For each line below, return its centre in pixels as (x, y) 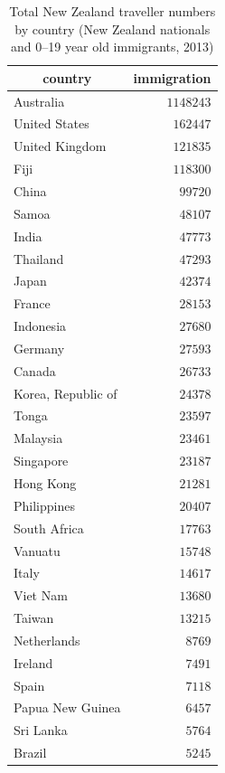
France (32, 303)
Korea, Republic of (66, 393)
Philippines (44, 505)
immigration (172, 77)
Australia (39, 101)
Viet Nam (41, 595)
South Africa (49, 528)
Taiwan (34, 618)
